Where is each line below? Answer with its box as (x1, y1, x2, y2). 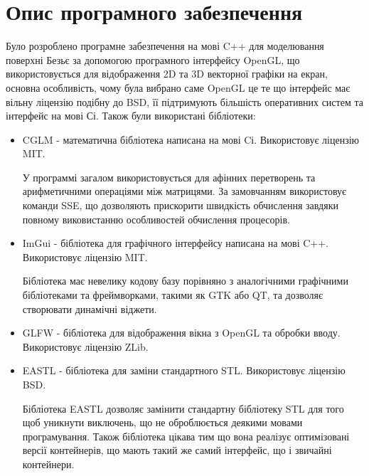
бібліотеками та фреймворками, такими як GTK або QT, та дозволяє (22, 287, 323, 302)
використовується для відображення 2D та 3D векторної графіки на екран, (6, 66, 328, 81)
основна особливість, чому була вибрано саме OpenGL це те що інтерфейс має (6, 80, 351, 95)
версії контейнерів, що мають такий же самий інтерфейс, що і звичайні (22, 443, 332, 458)
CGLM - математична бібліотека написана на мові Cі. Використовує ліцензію (22, 132, 360, 147)
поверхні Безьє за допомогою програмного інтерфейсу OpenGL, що (6, 52, 300, 67)
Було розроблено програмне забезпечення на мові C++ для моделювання (6, 38, 324, 53)
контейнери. (22, 456, 75, 471)
